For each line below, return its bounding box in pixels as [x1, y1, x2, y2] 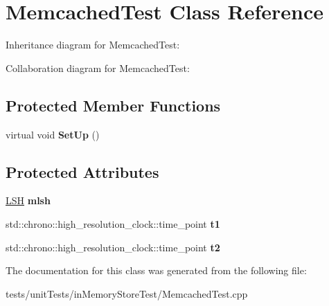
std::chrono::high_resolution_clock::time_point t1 [6, 216, 220, 231]
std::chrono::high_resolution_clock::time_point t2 [6, 240, 220, 254]
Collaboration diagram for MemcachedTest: [6, 60, 190, 75]
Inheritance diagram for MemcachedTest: [6, 37, 180, 52]
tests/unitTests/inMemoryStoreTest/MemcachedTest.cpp [6, 286, 248, 300]
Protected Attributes [6, 161, 159, 182]
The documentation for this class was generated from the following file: [6, 263, 307, 278]
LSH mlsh [6, 193, 51, 208]
